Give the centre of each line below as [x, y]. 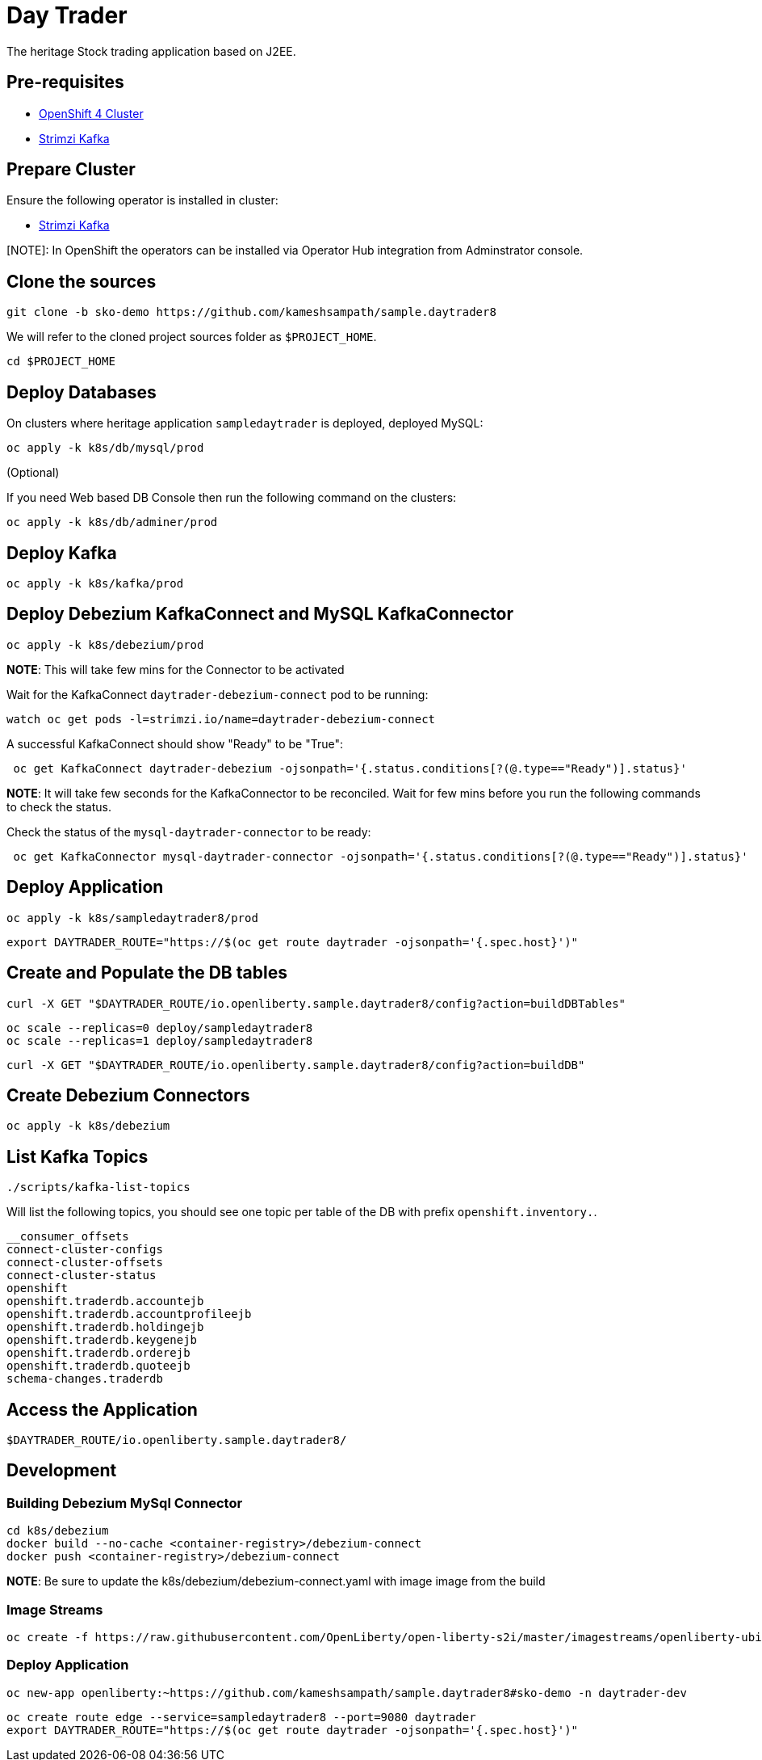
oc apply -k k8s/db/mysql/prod [105, 448]
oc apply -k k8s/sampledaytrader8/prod [132, 918]
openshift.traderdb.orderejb [98, 1353]
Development [62, 1471]
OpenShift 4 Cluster [91, 113]
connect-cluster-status [82, 1276]
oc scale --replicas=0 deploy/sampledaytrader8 [160, 1027]
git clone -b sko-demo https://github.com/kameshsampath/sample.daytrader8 [251, 312]
